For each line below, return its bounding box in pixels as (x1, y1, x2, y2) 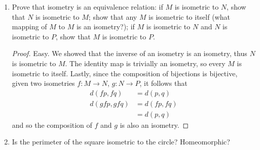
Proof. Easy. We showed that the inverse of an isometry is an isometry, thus (12, 48, 247, 59)
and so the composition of (12, 119, 92, 130)
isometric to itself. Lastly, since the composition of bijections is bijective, (12, 68, 238, 78)
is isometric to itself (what (148, 11, 230, 22)
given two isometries (12, 78, 75, 88)
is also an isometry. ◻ (120, 119, 189, 130)
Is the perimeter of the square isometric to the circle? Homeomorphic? (12, 136, 230, 147)
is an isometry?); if (76, 21, 135, 32)
